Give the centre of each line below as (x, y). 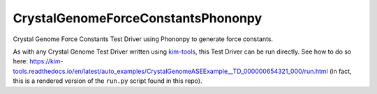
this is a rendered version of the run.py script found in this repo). (108, 81)
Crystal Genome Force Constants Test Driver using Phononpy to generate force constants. (143, 39)
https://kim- (46, 61)
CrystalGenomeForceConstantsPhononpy (138, 18)
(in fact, (340, 71)
